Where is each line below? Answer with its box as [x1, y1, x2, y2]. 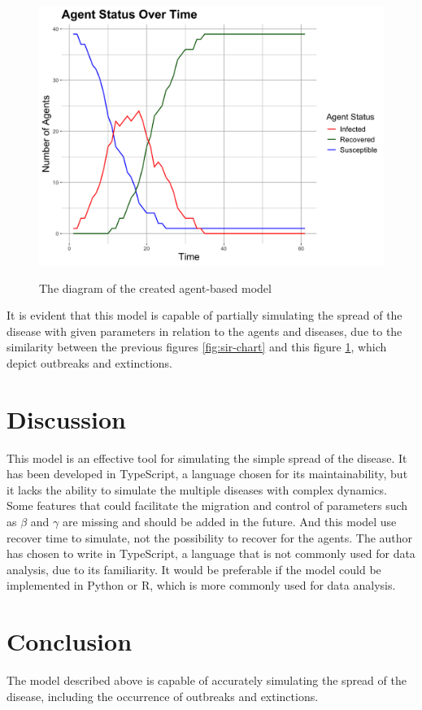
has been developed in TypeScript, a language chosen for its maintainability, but [7, 465, 408, 482]
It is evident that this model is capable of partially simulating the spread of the [7, 307, 402, 324]
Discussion [7, 402, 126, 435]
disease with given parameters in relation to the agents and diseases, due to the [7, 322, 402, 339]
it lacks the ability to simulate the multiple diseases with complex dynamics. [7, 481, 387, 498]
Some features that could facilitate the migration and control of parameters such [7, 497, 408, 514]
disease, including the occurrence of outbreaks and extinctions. [7, 687, 319, 704]
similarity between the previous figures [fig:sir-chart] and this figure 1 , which [7, 338, 387, 355]
